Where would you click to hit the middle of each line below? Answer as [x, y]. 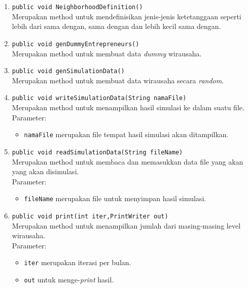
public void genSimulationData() [68, 71]
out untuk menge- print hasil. [69, 280]
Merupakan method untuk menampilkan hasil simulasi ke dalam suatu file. [128, 107]
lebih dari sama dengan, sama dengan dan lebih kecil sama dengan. [116, 26]
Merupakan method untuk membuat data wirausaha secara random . [118, 80]
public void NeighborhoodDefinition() [77, 7]
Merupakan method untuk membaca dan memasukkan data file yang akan [128, 161]
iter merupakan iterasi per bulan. [78, 262]
